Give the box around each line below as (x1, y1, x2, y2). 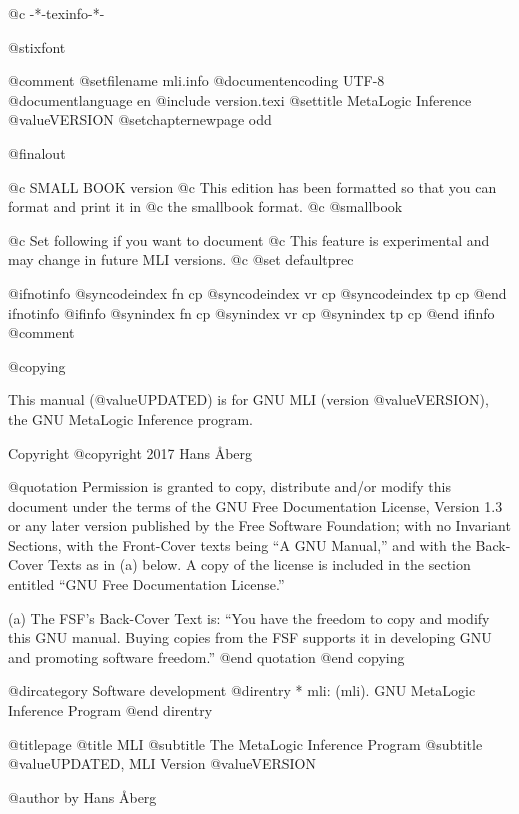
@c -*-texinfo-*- (8, 3, 105, 23)
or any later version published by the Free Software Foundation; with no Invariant (8, 515, 511, 536)
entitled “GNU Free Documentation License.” (8, 574, 285, 595)
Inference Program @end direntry (8, 700, 213, 721)
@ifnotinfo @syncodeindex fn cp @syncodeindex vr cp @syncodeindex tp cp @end (8, 282, 507, 303)
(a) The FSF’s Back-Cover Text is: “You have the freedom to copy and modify (8, 607, 490, 628)
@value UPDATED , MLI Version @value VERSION (8, 753, 316, 774)
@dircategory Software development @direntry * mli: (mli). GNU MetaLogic (8, 680, 476, 701)
